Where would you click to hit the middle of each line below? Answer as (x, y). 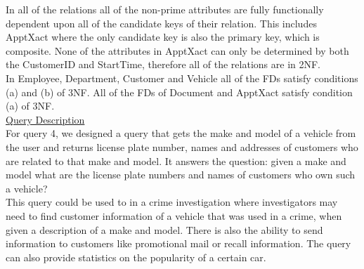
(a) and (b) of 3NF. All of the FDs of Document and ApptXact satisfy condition (179, 92)
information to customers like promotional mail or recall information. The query (178, 243)
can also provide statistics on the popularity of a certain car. (136, 257)
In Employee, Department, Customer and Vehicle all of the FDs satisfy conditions (182, 78)
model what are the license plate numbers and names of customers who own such (181, 175)
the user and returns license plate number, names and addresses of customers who (182, 146)
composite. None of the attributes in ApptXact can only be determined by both (177, 50)
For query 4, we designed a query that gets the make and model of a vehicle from (181, 133)
